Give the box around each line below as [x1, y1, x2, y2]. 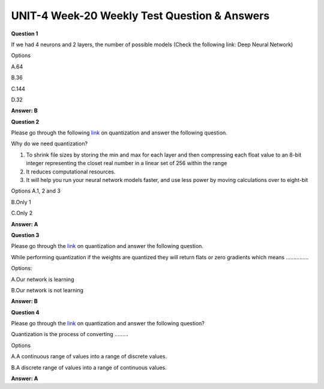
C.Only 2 [11, 210, 33, 217]
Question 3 [11, 231, 40, 238]
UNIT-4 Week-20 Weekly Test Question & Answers [11, 9, 270, 22]
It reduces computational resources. [26, 168, 116, 175]
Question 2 [11, 118, 40, 125]
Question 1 [11, 30, 38, 37]
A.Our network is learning [11, 276, 74, 283]
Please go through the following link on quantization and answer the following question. [11, 129, 227, 136]
